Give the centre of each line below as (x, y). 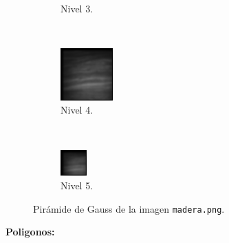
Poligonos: (30, 232)
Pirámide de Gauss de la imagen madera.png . (129, 208)
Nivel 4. (77, 110)
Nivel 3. (77, 8)
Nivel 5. (77, 186)
